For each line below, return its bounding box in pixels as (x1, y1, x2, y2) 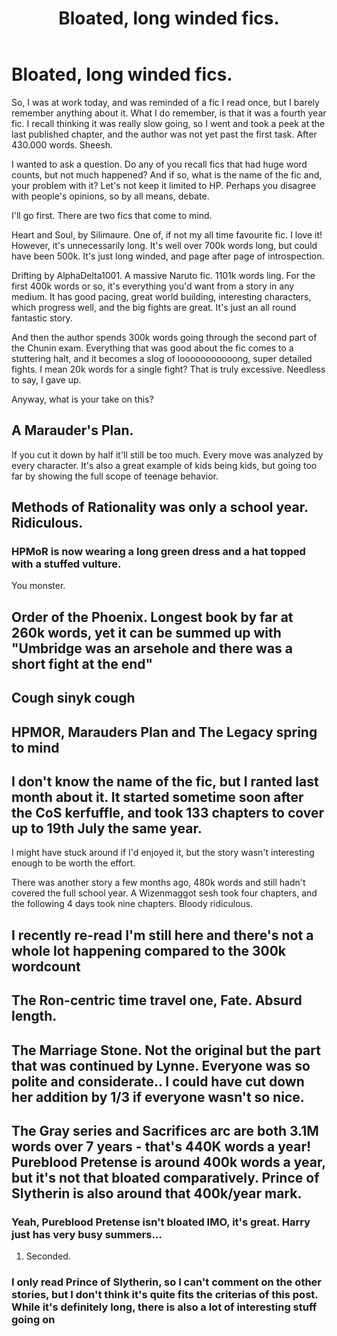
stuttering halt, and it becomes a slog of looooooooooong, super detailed (11, 352, 313, 364)
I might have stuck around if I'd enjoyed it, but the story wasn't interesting (11, 847, 315, 859)
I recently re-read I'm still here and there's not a (11, 927, 314, 944)
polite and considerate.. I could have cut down (11, 1073, 305, 1090)
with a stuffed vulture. (11, 557, 122, 571)
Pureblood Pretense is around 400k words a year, (11, 1153, 326, 1171)
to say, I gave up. (11, 373, 82, 386)
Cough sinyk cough (11, 690, 136, 707)
